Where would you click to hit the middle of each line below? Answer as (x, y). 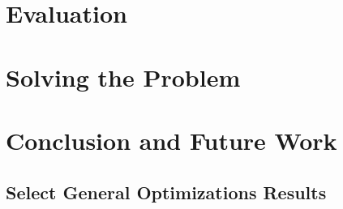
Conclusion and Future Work (171, 140)
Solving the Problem (123, 77)
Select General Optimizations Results (166, 192)
